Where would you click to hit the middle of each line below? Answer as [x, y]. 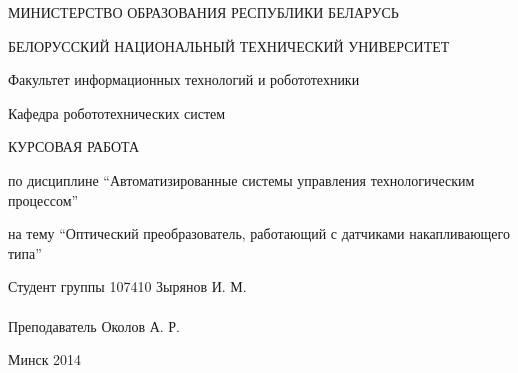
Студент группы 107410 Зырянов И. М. [127, 286]
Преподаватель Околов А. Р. [94, 325]
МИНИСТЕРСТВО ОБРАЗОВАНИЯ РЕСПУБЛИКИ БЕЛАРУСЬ [203, 12]
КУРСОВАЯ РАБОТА [74, 146]
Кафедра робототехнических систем [117, 112]
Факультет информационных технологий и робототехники [184, 79]
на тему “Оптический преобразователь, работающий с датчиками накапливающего [259, 233]
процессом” [43, 199]
